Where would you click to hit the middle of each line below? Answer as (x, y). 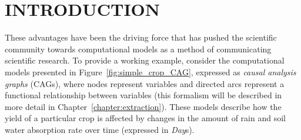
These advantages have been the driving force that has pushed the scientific (141, 37)
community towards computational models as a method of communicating (138, 49)
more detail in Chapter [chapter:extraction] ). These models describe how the (143, 106)
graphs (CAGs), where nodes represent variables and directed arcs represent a (145, 83)
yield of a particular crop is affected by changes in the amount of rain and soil (145, 118)
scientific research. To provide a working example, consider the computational (145, 60)
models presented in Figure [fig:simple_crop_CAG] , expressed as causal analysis (150, 71)
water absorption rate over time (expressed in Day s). (100, 129)
